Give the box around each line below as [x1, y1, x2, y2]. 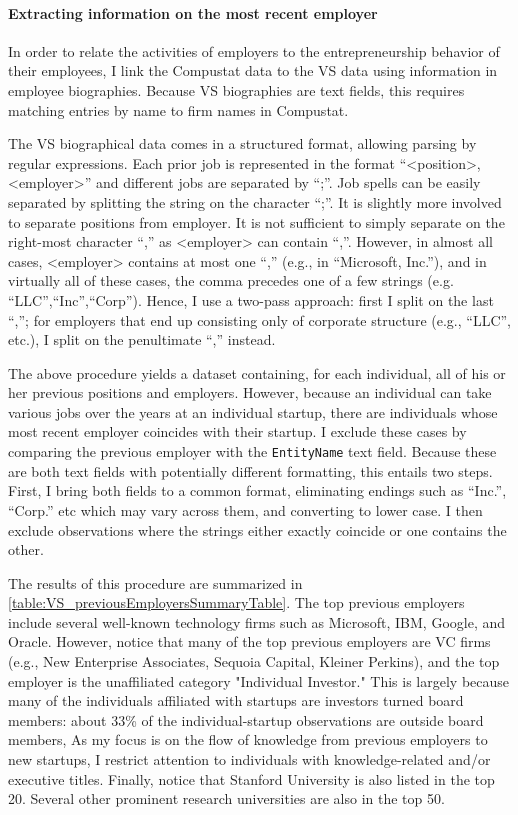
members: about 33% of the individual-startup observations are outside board [8, 709, 484, 730]
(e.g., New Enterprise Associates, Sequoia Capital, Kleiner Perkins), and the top [8, 651, 500, 672]
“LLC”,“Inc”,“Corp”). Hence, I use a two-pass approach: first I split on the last [8, 289, 494, 310]
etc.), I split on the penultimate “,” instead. [8, 329, 276, 350]
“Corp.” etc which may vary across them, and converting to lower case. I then [8, 499, 483, 520]
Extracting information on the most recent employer [8, 2, 378, 23]
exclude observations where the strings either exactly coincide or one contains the [8, 519, 507, 540]
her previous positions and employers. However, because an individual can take [8, 382, 492, 403]
